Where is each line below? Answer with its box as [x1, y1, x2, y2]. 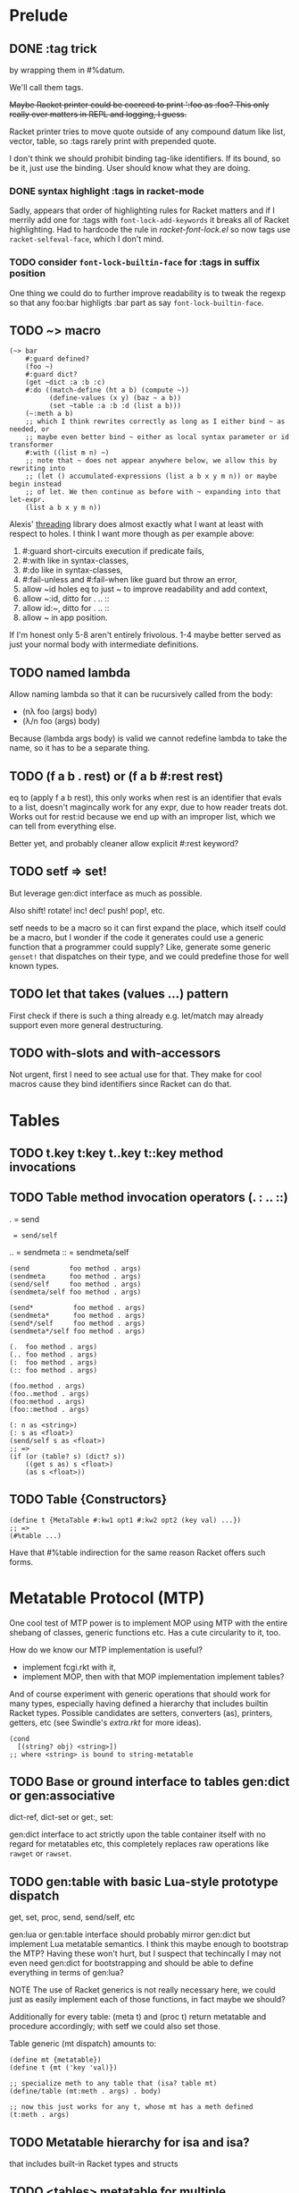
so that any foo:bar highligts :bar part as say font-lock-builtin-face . [9, 297, 264, 308]
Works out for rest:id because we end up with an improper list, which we [9, 812, 276, 822]
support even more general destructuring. [9, 1019, 163, 1030]
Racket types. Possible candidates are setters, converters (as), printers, [9, 1707, 273, 1718]
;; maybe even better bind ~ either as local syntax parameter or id [25, 433, 290, 442]
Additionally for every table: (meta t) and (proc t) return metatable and [9, 2011, 267, 2022]
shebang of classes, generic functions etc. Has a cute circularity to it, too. [9, 1627, 281, 1637]
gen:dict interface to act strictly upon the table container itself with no [9, 1829, 266, 1840]
